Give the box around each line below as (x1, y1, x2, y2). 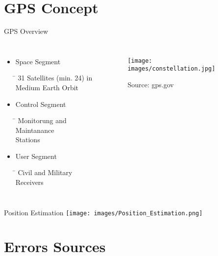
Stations (15, 134, 40, 145)
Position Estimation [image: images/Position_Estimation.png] (4, 207, 203, 217)
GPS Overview (4, 26, 48, 36)
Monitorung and (18, 115, 67, 126)
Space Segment (15, 56, 61, 66)
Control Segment (15, 99, 66, 109)
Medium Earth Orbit (15, 82, 79, 92)
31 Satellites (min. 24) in (18, 73, 93, 83)
